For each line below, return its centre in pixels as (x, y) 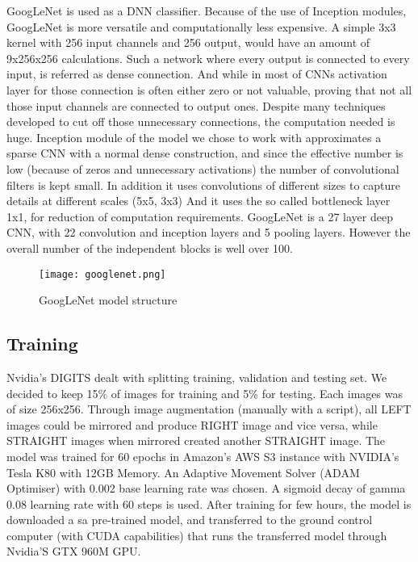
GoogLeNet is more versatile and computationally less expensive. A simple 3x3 (201, 26)
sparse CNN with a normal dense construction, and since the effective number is (205, 153)
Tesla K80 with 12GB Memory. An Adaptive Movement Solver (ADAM (183, 472)
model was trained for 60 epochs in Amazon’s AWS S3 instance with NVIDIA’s (203, 456)
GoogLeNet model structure (108, 300)
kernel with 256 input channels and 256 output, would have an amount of (188, 42)
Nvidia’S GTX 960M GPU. (74, 551)
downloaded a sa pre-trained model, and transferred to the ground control (190, 520)
